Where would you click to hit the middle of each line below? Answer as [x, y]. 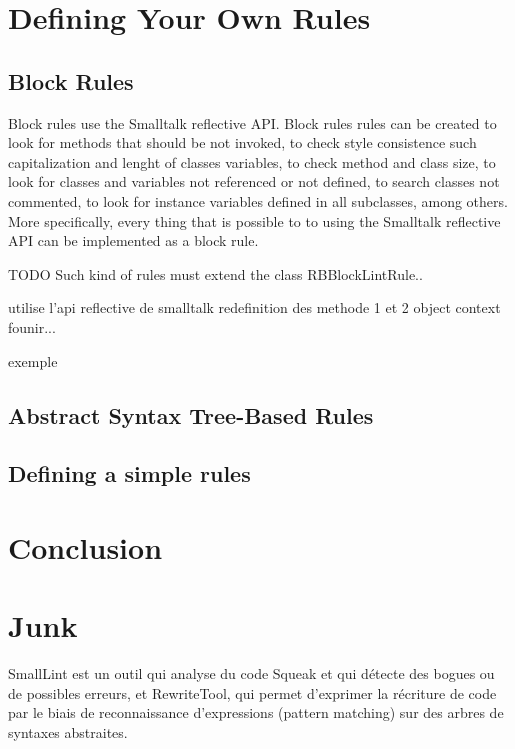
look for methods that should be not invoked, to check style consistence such [242, 142]
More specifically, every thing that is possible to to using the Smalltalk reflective [254, 220]
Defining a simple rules [129, 473]
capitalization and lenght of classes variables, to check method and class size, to [252, 161]
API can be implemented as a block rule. [133, 240]
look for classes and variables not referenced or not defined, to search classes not [254, 181]
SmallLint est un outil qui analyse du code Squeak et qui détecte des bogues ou [251, 673]
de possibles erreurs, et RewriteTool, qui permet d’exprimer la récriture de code [252, 692]
